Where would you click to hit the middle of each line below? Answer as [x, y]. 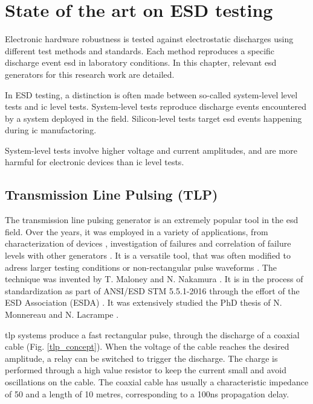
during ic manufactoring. [51, 130]
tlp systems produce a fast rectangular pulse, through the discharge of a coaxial [152, 334]
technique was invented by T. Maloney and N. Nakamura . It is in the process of [154, 279]
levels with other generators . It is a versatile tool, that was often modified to [148, 255]
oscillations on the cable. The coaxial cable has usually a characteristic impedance [157, 381]
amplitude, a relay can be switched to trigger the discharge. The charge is [141, 358]
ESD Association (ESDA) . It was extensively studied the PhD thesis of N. [144, 302]
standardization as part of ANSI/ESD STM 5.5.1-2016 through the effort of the [152, 290]
